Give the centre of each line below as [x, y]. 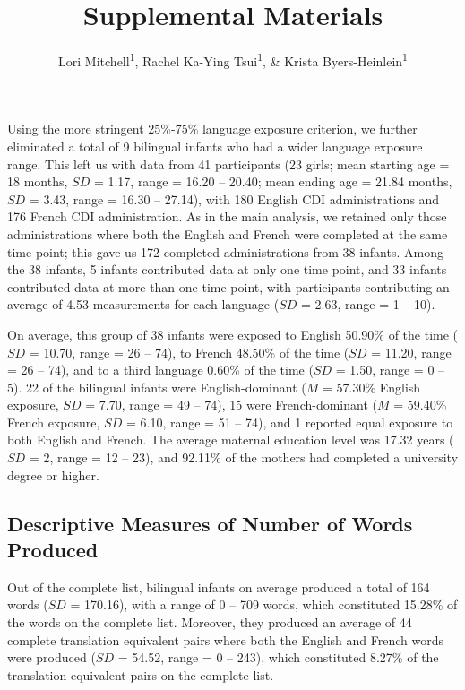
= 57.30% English [371, 387]
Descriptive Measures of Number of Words [210, 523]
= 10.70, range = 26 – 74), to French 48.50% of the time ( [189, 352]
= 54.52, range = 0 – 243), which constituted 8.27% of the [278, 657]
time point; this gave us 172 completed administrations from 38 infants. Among [225, 251]
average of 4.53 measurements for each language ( [143, 304]
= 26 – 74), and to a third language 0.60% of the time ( [160, 370]
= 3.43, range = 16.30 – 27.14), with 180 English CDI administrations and [234, 198]
